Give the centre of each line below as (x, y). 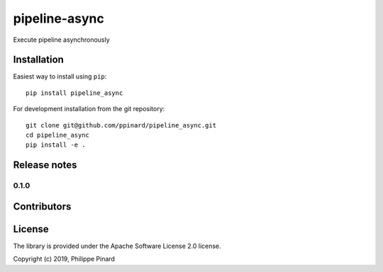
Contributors (42, 206)
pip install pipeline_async (74, 93)
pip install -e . (56, 145)
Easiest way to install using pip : (60, 76)
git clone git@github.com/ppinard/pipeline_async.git (121, 125)
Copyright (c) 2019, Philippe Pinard (64, 259)
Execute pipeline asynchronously (61, 40)
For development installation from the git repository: (89, 109)
